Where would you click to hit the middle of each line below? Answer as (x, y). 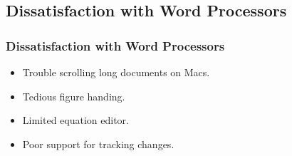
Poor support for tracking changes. (98, 144)
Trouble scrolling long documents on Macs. (116, 72)
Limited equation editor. (75, 120)
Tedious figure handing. (74, 96)
